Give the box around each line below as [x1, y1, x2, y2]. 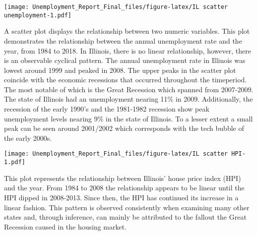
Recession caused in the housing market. [4, 221, 127, 232]
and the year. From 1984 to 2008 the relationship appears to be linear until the [4, 182, 245, 193]
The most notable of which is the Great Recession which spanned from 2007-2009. [4, 84, 254, 94]
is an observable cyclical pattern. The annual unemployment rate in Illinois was [4, 55, 246, 65]
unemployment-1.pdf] [4, 11, 72, 19]
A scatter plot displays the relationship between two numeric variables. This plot [4, 26, 250, 36]
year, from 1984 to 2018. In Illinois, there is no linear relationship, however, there [4, 45, 251, 56]
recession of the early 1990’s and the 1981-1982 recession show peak [4, 104, 209, 114]
